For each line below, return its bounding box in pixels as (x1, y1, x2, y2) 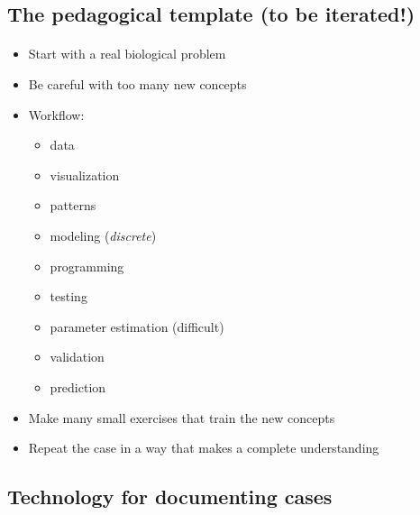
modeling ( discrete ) (50, 225, 157, 244)
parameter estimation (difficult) (50, 317, 224, 336)
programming (50, 256, 124, 275)
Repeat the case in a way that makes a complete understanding (28, 438, 379, 457)
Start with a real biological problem (28, 44, 226, 63)
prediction (50, 377, 106, 396)
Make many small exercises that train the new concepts (28, 408, 335, 427)
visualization (50, 165, 120, 184)
